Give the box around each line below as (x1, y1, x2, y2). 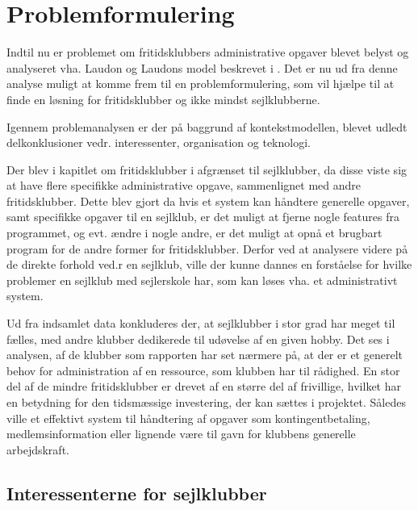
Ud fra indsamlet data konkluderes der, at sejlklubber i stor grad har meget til (6, 315, 395, 332)
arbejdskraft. (6, 441, 69, 458)
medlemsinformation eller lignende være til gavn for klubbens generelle (6, 425, 356, 442)
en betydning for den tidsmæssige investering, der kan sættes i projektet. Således (6, 394, 406, 410)
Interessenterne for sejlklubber (6, 480, 267, 505)
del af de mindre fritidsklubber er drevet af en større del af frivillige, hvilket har (6, 378, 402, 395)
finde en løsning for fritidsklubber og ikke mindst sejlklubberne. (6, 90, 320, 107)
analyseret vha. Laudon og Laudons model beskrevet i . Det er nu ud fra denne (6, 59, 398, 76)
